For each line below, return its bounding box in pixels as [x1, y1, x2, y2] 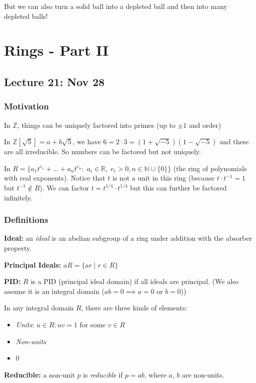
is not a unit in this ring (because [112, 173, 215, 183]
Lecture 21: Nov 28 [4, 74, 105, 89]
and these [219, 136, 249, 147]
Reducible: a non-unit [4, 369, 75, 380]
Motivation [4, 100, 49, 112]
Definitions [4, 213, 48, 226]
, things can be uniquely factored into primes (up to [17, 119, 175, 130]
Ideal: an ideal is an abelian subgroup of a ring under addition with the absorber [4, 233, 252, 243]
